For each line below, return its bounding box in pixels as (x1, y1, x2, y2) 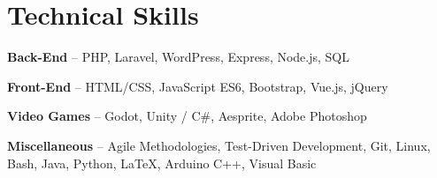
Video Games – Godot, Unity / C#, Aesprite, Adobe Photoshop (7, 107, 367, 125)
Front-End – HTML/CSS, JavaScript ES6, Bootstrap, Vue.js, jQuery (7, 77, 388, 95)
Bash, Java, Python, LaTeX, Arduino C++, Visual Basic (7, 153, 317, 172)
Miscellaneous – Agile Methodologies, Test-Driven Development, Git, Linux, (7, 136, 431, 154)
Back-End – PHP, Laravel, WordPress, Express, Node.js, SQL (7, 48, 350, 66)
